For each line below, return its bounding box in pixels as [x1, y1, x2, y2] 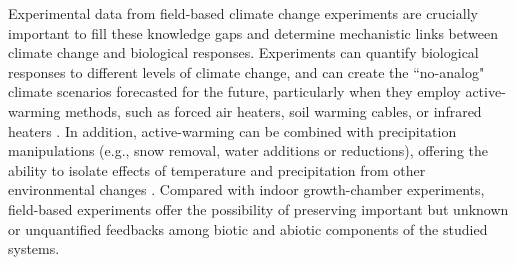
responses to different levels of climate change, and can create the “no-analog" [8, 61, 485, 82]
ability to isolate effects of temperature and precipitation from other [8, 159, 426, 180]
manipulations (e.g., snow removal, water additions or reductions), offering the [8, 140, 489, 161]
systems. [8, 238, 60, 259]
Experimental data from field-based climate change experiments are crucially [8, 3, 478, 23]
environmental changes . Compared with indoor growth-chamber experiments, [8, 179, 485, 200]
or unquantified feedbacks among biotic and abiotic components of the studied [8, 218, 488, 239]
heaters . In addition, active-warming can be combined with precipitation [8, 120, 457, 141]
